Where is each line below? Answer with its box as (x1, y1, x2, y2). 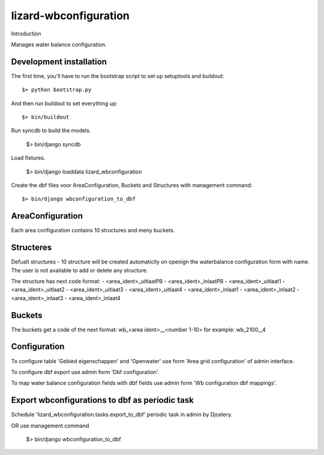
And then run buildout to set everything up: (11, 100, 118, 107)
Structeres (11, 243, 52, 253)
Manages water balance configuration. (11, 41, 107, 48)
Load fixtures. (11, 154, 46, 161)
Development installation (11, 56, 107, 67)
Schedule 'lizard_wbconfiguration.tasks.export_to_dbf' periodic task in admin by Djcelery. (11, 411, 233, 418)
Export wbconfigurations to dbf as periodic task (11, 395, 194, 405)
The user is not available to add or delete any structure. (11, 267, 148, 274)
